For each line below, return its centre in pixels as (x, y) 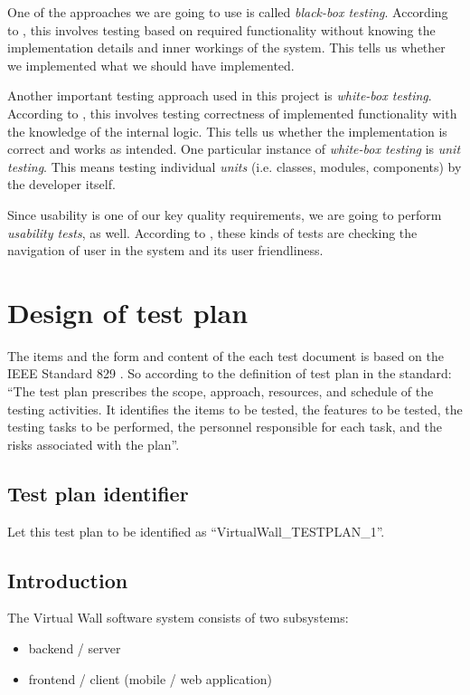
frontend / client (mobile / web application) (150, 678)
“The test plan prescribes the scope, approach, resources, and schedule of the (221, 391)
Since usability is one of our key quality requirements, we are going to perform (225, 214)
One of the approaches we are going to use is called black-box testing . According (228, 12)
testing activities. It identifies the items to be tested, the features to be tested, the (235, 409)
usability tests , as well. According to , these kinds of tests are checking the (212, 232)
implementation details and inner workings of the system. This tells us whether (226, 48)
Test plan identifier (98, 493)
